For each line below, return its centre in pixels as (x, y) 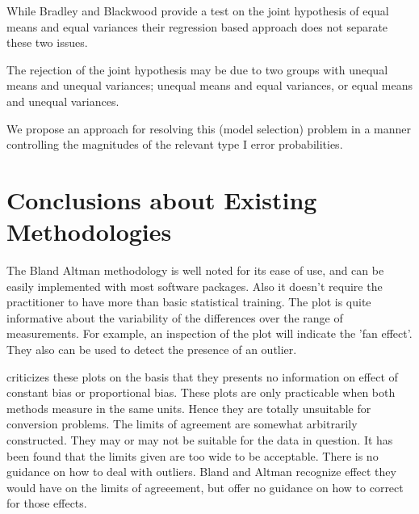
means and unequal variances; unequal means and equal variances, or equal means (209, 85)
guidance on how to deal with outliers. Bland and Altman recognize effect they (201, 472)
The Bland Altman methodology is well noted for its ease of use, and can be (195, 270)
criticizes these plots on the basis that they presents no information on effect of (202, 376)
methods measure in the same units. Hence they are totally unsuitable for (189, 408)
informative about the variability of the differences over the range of (175, 317)
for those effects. (47, 503)
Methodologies (89, 232)
